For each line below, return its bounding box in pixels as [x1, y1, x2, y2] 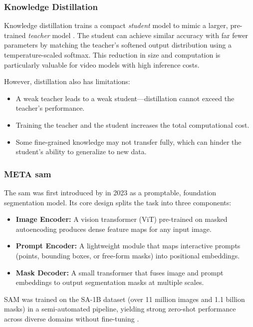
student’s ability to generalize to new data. [15, 146, 147, 157]
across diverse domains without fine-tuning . [4, 313, 139, 323]
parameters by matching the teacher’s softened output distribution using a [4, 40, 232, 50]
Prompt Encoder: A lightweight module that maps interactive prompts [15, 240, 241, 251]
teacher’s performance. [15, 103, 85, 113]
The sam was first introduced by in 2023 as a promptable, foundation [4, 187, 217, 197]
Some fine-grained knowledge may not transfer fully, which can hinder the [15, 136, 242, 147]
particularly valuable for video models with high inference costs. [4, 59, 200, 70]
